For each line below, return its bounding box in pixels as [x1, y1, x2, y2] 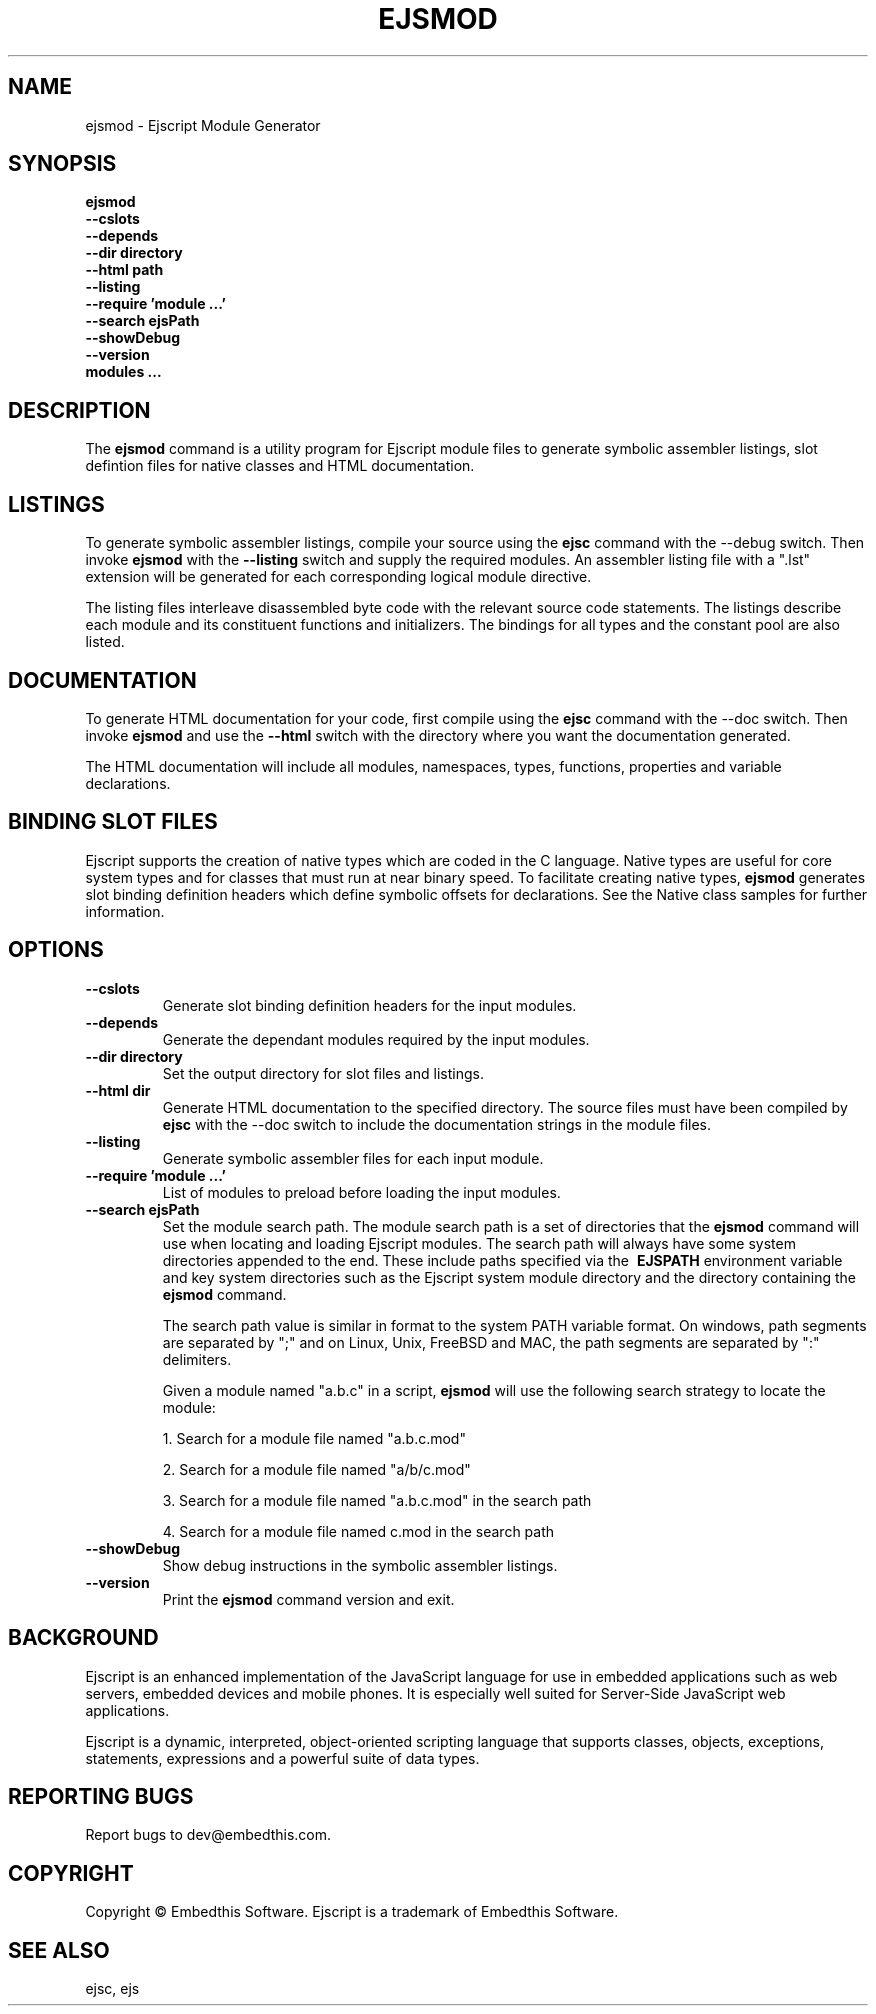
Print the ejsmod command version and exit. [162, 1590, 455, 1608]
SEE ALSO [8, 1937, 110, 1963]
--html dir [85, 1081, 151, 1099]
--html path [85, 261, 164, 279]
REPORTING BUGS [8, 1783, 194, 1809]
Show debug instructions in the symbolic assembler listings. [162, 1556, 558, 1574]
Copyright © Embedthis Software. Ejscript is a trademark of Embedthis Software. [85, 1903, 619, 1921]
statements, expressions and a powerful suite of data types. [85, 1749, 480, 1767]
